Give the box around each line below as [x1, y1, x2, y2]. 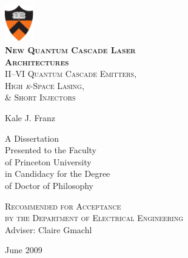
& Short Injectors [5, 91, 76, 104]
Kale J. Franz [5, 111, 55, 124]
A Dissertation [5, 131, 59, 144]
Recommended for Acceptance [5, 199, 121, 212]
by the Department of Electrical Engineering [5, 211, 184, 224]
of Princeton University [5, 155, 92, 168]
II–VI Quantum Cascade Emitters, [5, 67, 137, 80]
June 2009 [5, 243, 42, 256]
